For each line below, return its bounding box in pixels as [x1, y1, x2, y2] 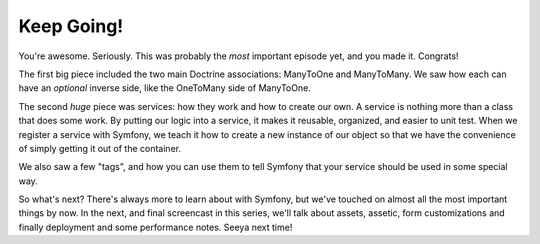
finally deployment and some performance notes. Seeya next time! [18, 221, 293, 233]
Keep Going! [18, 15, 124, 37]
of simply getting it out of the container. [18, 142, 182, 154]
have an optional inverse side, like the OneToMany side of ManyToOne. [18, 82, 312, 94]
